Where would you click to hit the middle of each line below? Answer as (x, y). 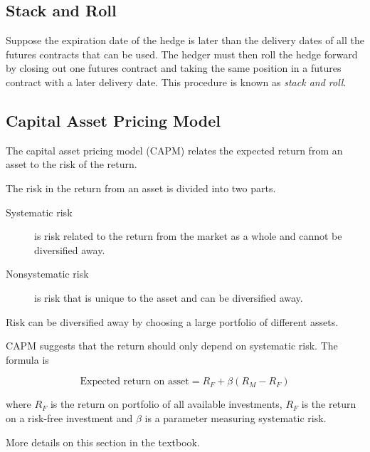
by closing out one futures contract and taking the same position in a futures (174, 68)
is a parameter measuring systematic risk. (236, 417)
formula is (27, 359)
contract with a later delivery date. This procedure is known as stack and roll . (176, 82)
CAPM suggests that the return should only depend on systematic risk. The (172, 346)
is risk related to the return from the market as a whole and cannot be (188, 236)
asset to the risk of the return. (72, 164)
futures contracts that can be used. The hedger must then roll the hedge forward (182, 54)
